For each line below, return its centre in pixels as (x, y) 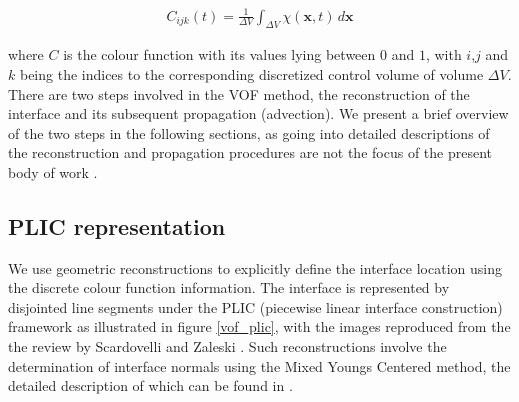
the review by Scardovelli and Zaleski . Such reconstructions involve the (227, 346)
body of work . (53, 171)
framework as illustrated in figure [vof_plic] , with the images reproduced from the (259, 326)
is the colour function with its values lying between (219, 54)
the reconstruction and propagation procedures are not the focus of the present (250, 152)
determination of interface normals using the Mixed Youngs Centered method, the (259, 365)
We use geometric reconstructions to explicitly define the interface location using (255, 267)
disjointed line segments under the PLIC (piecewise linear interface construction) (255, 306)
